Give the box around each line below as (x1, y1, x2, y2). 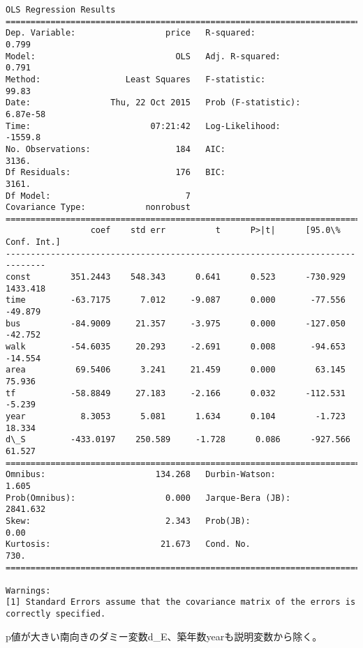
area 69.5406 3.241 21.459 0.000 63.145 (6, 365, 346, 375)
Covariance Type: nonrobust (6, 202, 191, 213)
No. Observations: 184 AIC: (6, 144, 225, 154)
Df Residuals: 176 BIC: (6, 167, 225, 178)
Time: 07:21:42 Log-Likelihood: (6, 121, 281, 131)
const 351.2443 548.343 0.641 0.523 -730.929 (6, 272, 346, 282)
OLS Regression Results (6, 5, 116, 15)
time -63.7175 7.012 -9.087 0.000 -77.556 (6, 295, 346, 306)
